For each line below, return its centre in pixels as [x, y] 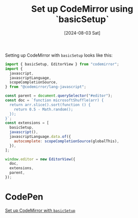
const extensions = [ [27, 123]
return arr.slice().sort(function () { [50, 105]
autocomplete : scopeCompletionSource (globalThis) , [67, 141]
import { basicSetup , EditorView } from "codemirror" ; [62, 64]
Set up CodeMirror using [82, 9]
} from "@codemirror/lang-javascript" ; [46, 87]
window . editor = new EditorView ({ [40, 159]
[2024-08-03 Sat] [82, 33]
